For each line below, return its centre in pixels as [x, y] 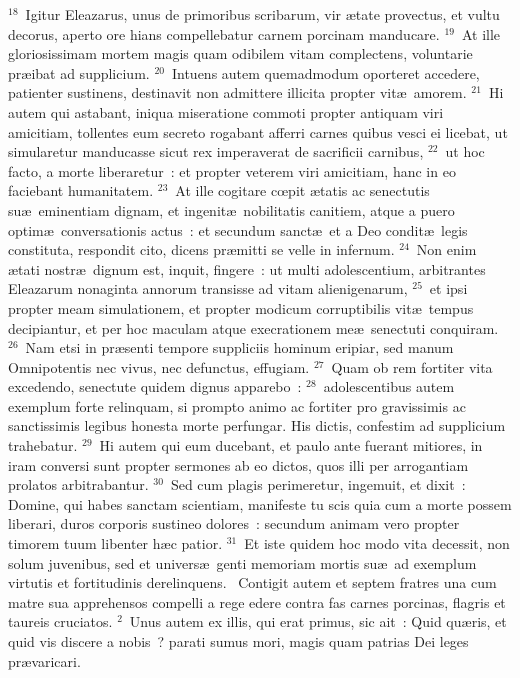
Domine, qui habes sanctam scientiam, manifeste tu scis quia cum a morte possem [260, 503]
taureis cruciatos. [60, 621]
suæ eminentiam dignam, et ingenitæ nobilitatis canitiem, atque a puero [231, 209]
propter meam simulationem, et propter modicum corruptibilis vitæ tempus [241, 307]
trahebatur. [43, 445]
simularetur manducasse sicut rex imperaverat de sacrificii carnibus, [216, 151]
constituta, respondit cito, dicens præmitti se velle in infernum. [201, 249]
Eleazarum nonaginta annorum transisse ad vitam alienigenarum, [208, 288]
